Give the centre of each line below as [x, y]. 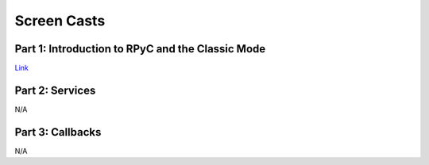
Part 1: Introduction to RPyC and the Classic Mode [140, 49]
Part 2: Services [55, 90]
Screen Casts [60, 21]
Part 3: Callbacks [58, 132]
